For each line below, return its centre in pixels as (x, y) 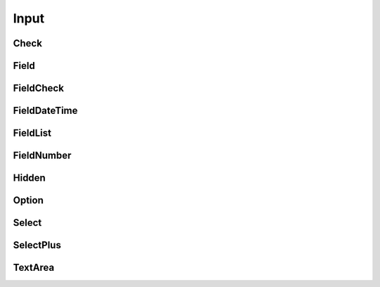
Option (28, 200)
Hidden (29, 178)
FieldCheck (39, 88)
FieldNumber (42, 156)
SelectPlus (37, 245)
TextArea (34, 268)
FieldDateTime (45, 111)
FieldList (32, 133)
